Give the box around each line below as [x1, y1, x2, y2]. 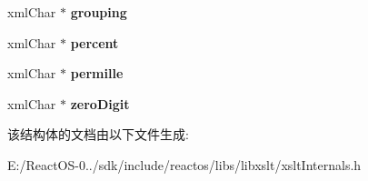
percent [70, 33, 119, 52]
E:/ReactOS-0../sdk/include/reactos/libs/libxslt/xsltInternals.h [7, 155, 362, 174]
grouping [70, 3, 127, 21]
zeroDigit [70, 94, 130, 113]
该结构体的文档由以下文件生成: [7, 125, 189, 144]
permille [70, 64, 124, 83]
